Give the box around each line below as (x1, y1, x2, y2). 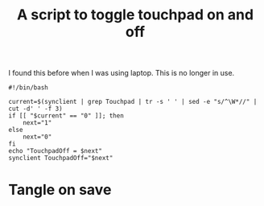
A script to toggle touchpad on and (16, 6, 254, 24)
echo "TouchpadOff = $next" (8, 147, 103, 155)
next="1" (23, 119, 52, 127)
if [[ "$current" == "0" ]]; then (8, 112, 125, 120)
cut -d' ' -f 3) (8, 105, 63, 113)
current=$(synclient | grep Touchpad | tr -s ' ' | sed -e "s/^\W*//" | (8, 98, 258, 106)
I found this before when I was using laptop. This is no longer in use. (8, 68, 235, 78)
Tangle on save (8, 181, 112, 199)
